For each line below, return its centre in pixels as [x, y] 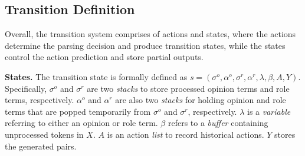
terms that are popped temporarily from [78, 111]
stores [285, 134]
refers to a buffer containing [218, 123]
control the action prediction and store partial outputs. [104, 57]
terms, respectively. [40, 100]
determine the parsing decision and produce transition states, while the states [145, 45]
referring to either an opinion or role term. [81, 123]
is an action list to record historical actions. [186, 134]
